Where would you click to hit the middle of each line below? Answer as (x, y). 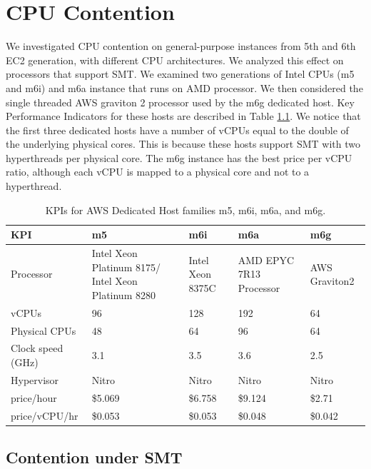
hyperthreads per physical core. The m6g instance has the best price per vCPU (179, 157)
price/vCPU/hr (45, 415)
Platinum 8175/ (126, 267)
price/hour (34, 397)
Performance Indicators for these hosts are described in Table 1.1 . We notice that (183, 116)
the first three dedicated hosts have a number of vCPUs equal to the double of (177, 130)
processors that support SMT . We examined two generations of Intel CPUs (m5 (180, 74)
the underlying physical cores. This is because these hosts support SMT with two (183, 144)
